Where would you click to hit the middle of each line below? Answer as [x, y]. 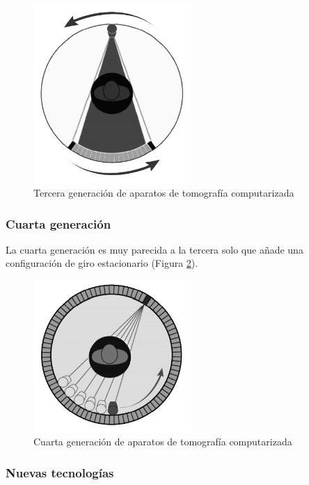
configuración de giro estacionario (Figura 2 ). [102, 263]
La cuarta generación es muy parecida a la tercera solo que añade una [154, 249]
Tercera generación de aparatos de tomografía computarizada [164, 193]
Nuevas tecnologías [60, 472]
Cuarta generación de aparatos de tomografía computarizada [163, 442]
